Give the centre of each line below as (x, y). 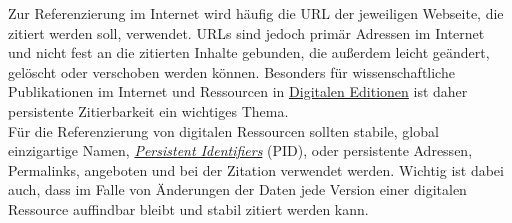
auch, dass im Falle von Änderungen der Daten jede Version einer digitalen (237, 189)
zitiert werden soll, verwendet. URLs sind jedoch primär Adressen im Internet (246, 32)
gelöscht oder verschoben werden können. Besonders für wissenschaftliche (231, 71)
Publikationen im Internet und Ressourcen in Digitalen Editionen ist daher (238, 91)
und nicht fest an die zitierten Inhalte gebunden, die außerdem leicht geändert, (249, 52)
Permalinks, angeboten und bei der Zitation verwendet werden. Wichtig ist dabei (256, 169)
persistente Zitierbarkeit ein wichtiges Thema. (148, 110)
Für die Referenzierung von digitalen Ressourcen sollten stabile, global (223, 130)
